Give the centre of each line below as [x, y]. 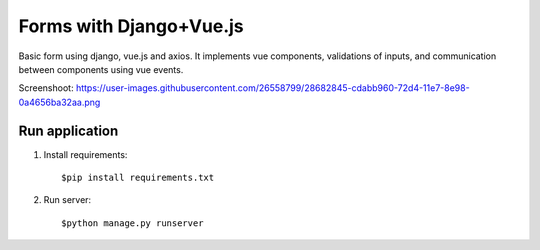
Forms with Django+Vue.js [131, 26]
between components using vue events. [101, 69]
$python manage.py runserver [132, 223]
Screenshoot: [46, 88]
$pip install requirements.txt [138, 178]
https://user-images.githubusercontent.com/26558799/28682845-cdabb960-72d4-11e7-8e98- [272, 88]
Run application [68, 130]
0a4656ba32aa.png [59, 102]
